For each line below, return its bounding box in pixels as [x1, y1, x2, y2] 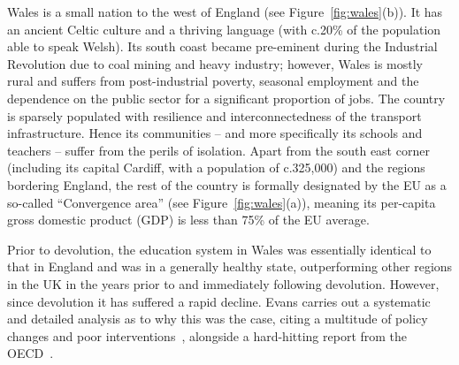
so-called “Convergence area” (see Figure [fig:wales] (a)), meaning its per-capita [7, 193, 436, 211]
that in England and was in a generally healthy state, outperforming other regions [7, 257, 453, 276]
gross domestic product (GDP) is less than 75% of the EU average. [7, 210, 370, 229]
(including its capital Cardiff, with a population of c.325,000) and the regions [7, 158, 425, 177]
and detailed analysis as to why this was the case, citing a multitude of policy [7, 309, 428, 328]
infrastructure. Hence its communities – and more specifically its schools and [7, 124, 423, 142]
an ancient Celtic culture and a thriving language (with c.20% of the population [7, 19, 441, 38]
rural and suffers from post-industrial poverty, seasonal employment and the [7, 72, 419, 90]
